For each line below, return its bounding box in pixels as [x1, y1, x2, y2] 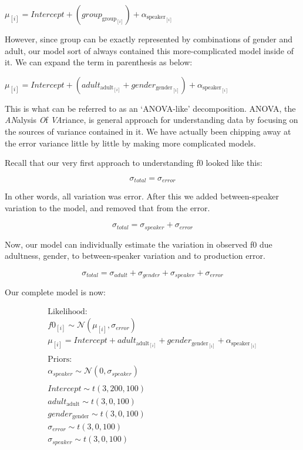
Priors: [48, 355, 72, 364]
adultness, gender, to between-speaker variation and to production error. [5, 249, 265, 262]
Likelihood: [48, 308, 87, 316]
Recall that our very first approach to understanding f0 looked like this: [5, 156, 262, 169]
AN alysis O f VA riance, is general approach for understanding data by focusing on [5, 114, 298, 126]
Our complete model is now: [5, 286, 106, 298]
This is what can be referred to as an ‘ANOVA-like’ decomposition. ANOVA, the [5, 102, 296, 114]
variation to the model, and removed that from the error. [5, 201, 210, 214]
